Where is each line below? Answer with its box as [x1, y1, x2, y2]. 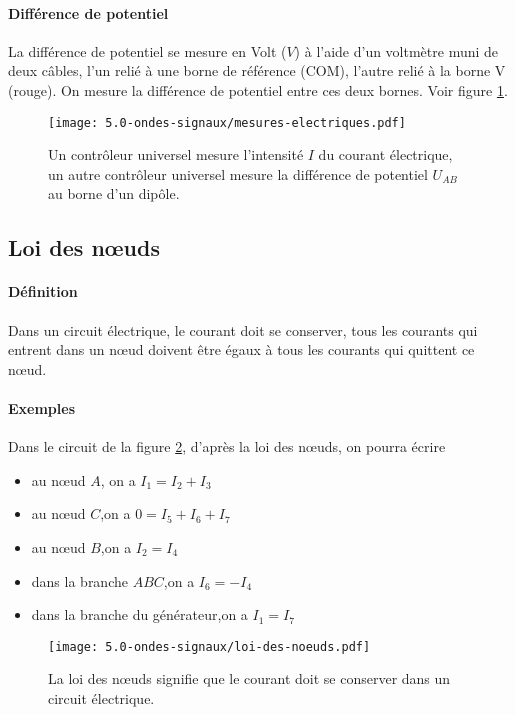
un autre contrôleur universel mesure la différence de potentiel [48, 163, 428, 184]
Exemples [8, 397, 76, 418]
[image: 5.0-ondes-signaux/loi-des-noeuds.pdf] [48, 639, 371, 654]
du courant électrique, [318, 144, 453, 165]
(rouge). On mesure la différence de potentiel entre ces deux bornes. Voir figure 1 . [8, 79, 508, 100]
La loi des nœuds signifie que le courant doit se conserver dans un [48, 668, 451, 689]
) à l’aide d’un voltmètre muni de [294, 40, 499, 61]
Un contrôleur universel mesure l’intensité [48, 144, 304, 165]
